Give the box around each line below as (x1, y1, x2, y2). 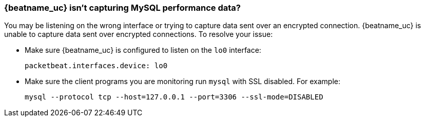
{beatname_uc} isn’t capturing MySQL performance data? (4, 3, 241, 13)
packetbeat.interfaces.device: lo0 (25, 62, 168, 70)
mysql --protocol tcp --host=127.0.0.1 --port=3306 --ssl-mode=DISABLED (25, 93, 323, 102)
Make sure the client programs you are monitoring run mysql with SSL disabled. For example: (25, 77, 341, 86)
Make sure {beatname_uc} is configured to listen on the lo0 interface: (25, 46, 261, 55)
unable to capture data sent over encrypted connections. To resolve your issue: (4, 30, 273, 39)
